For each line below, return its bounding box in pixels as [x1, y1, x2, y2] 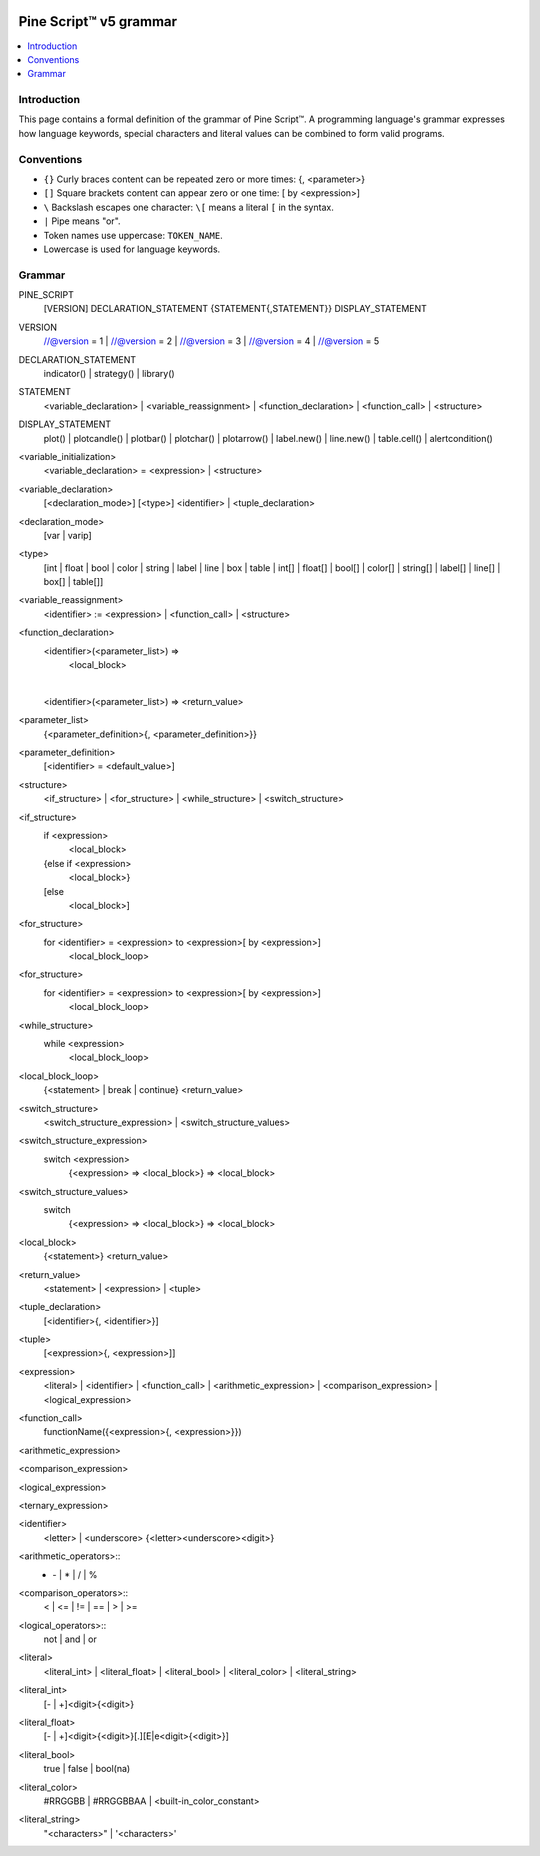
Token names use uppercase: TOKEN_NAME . [43, 229, 224, 241]
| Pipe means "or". [43, 215, 121, 227]
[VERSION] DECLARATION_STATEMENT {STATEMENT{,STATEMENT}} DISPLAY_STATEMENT [43, 303, 427, 315]
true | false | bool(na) [43, 1763, 131, 1775]
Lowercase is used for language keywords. [43, 243, 221, 255]
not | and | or [43, 1633, 97, 1645]
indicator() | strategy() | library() [43, 368, 175, 380]
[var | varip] [43, 529, 92, 541]
